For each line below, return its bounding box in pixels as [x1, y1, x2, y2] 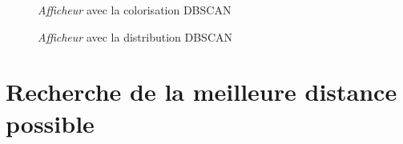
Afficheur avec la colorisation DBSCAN [38, 2, 232, 18]
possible [6, 106, 95, 139]
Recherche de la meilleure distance [6, 75, 397, 108]
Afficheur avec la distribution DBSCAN [38, 28, 233, 45]
